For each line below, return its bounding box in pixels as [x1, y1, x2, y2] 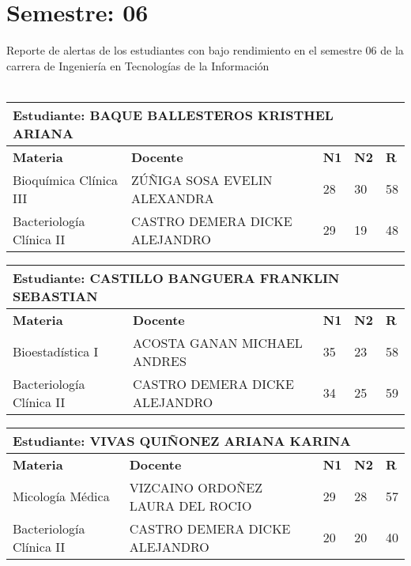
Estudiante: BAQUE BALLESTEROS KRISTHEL [13, 105, 334, 124]
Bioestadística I [13, 342, 99, 361]
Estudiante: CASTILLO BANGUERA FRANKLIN [13, 268, 340, 287]
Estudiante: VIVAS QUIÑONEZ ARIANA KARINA [13, 431, 352, 450]
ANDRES [133, 351, 187, 370]
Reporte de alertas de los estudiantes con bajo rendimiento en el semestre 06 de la [6, 42, 404, 58]
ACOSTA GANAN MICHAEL [133, 333, 303, 352]
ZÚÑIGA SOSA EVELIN [130, 170, 273, 189]
